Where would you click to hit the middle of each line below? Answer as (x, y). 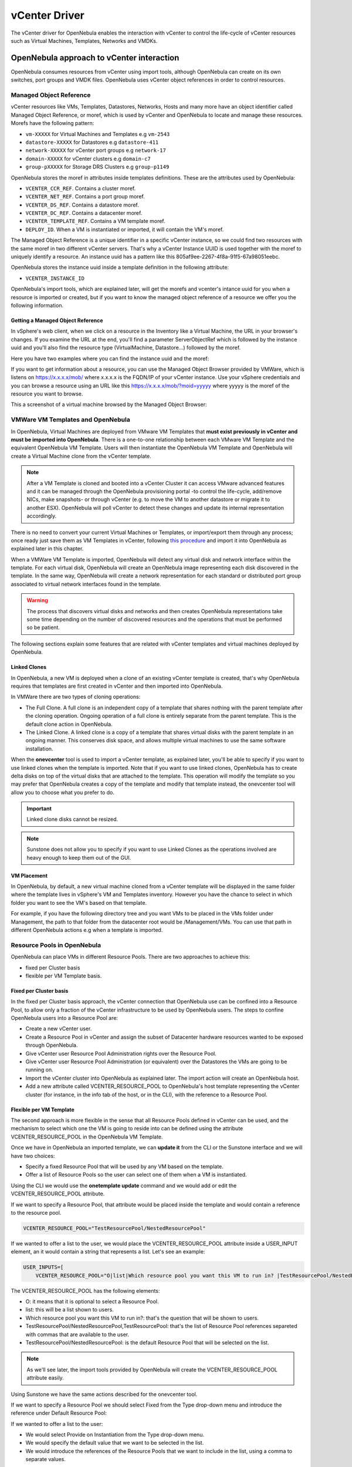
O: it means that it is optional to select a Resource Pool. (92, 1302)
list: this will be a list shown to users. (70, 1310)
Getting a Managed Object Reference (57, 320)
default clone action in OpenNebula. (69, 724)
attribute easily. (45, 1378)
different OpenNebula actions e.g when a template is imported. (87, 929)
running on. (39, 1070)
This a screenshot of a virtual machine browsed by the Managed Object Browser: (109, 404)
